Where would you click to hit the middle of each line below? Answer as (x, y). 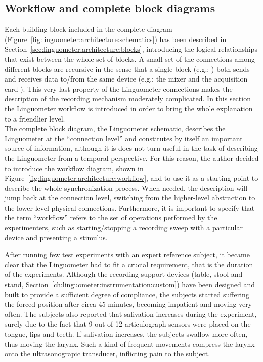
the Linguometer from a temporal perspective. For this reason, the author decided (132, 158)
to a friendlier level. (35, 118)
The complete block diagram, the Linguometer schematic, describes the (115, 128)
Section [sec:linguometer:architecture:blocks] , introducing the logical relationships (131, 49)
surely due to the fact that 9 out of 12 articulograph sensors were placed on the (128, 324)
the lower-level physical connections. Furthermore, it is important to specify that (130, 207)
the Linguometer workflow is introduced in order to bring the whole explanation (129, 108)
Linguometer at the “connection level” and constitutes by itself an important (124, 138)
